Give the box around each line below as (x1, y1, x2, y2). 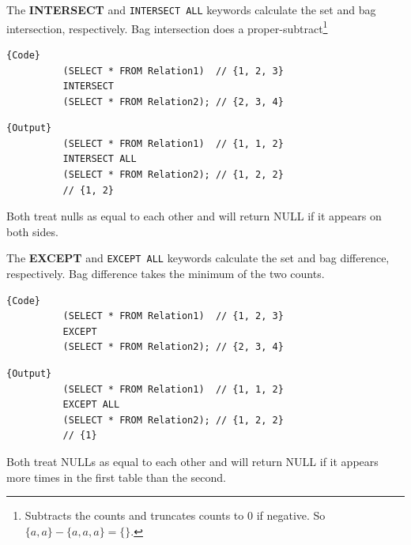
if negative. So (256, 507, 326, 524)
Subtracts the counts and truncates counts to (25, 507, 244, 524)
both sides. (6, 223, 58, 239)
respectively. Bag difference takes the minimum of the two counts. (6, 265, 325, 282)
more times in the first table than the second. (6, 468, 226, 485)
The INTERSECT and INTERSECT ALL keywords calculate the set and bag (6, 2, 376, 17)
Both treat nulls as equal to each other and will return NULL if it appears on (6, 208, 382, 224)
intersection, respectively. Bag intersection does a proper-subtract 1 (6, 17, 328, 36)
